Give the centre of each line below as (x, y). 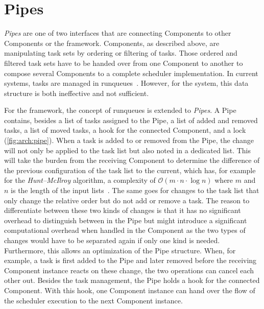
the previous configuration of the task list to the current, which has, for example (130, 170)
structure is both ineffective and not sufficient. (77, 93)
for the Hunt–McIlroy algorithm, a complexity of (80, 180)
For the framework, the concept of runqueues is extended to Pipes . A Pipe (120, 110)
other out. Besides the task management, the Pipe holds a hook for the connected (132, 280)
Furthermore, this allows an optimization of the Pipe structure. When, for (120, 250)
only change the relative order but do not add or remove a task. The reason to (127, 200)
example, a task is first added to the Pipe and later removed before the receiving (130, 260)
